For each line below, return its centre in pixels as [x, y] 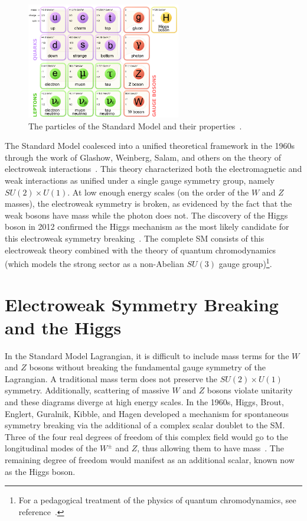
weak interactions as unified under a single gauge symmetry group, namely [140, 180]
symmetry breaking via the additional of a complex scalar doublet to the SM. [145, 425]
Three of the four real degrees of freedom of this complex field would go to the [146, 436]
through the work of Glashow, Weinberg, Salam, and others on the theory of [143, 157]
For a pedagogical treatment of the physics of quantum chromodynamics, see [157, 500]
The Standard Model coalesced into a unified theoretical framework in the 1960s [150, 146]
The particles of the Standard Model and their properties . [135, 126]
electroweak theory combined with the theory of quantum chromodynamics [141, 250]
